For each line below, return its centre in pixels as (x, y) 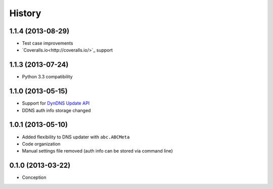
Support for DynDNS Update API (56, 103)
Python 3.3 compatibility (47, 77)
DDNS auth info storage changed (56, 110)
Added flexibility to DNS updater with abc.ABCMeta (76, 137)
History (25, 13)
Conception (34, 177)
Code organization (41, 144)
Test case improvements (48, 43)
